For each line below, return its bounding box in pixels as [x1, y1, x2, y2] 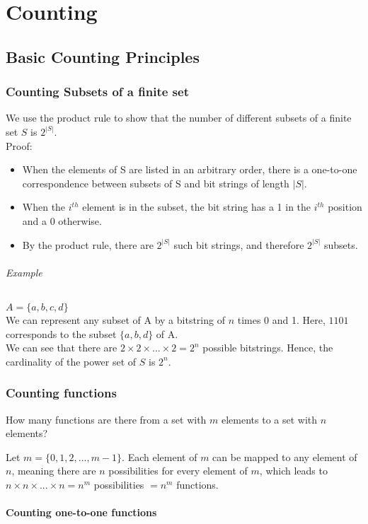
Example [6, 264, 42, 279]
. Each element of [122, 449, 197, 464]
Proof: [6, 138, 33, 153]
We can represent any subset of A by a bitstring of [6, 312, 225, 327]
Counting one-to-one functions [6, 505, 157, 520]
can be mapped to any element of [212, 449, 357, 464]
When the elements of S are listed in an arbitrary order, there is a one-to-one [22, 162, 357, 177]
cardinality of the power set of [6, 354, 137, 368]
